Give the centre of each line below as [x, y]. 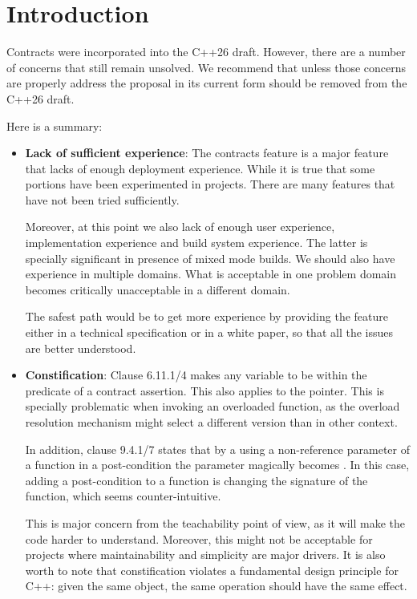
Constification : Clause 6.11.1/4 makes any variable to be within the [196, 375]
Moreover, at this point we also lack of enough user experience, [180, 227]
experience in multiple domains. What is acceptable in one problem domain [211, 274]
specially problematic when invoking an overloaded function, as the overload [213, 406]
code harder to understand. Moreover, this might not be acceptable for [199, 538]
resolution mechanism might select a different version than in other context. [211, 422]
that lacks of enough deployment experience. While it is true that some [200, 168]
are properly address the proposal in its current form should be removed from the [207, 83]
